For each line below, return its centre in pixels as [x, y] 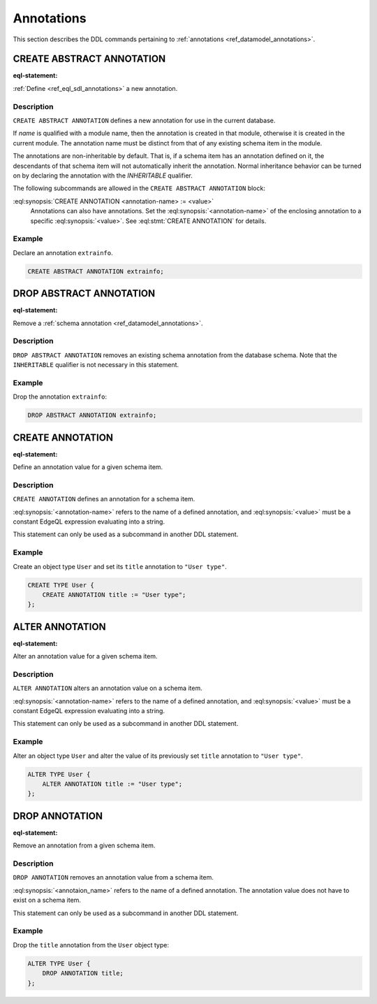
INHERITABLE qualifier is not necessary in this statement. [96, 365]
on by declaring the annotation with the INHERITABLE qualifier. [103, 175]
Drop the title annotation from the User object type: [91, 945]
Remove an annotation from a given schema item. [84, 845]
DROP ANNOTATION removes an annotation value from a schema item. [113, 877]
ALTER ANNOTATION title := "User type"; [112, 784]
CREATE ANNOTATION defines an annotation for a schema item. [104, 499]
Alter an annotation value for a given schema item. [85, 657]
